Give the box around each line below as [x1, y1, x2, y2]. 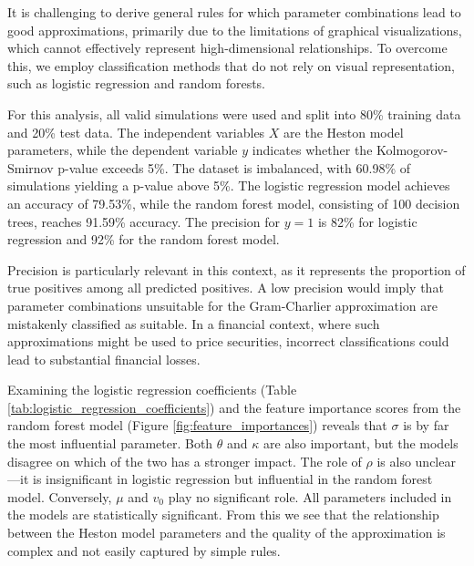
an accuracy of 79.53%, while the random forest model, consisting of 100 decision [7, 193, 460, 212]
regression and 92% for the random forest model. [7, 230, 280, 249]
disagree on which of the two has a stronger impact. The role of [7, 451, 362, 470]
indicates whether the [252, 140, 373, 160]
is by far [403, 416, 449, 435]
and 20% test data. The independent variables [7, 122, 265, 141]
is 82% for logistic [317, 211, 417, 231]
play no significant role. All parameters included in [168, 487, 452, 506]
